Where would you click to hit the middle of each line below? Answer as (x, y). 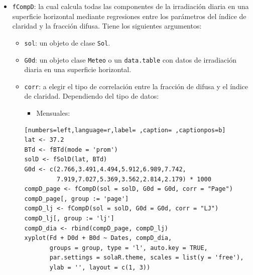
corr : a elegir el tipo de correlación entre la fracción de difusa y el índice (136, 86)
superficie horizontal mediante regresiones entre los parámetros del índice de (129, 16)
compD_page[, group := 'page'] (77, 199)
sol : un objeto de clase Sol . (67, 42)
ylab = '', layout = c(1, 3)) (100, 267)
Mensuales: (53, 113)
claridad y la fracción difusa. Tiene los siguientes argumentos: (107, 26)
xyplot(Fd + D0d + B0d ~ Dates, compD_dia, (98, 238)
